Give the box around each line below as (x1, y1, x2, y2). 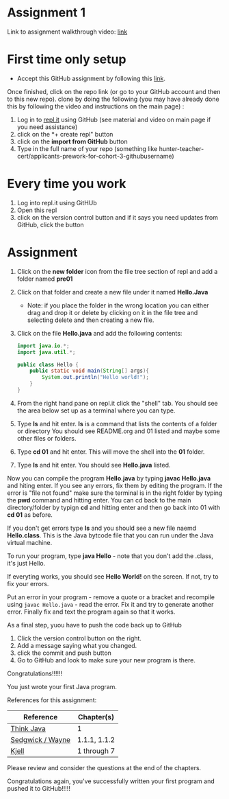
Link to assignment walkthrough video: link (7, 27, 128, 36)
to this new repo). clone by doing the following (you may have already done (7, 95, 220, 103)
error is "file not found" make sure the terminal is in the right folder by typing (7, 489, 223, 497)
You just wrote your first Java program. (7, 682, 118, 691)
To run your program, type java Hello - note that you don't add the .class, (7, 551, 214, 560)
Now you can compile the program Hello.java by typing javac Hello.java (7, 474, 211, 482)
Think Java (10, 723, 46, 733)
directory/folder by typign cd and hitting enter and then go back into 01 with (7, 503, 221, 511)
